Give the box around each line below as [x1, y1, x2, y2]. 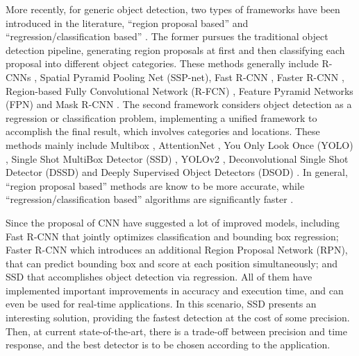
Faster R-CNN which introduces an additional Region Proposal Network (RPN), [6, 242, 348, 257]
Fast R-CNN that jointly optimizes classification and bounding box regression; [6, 229, 339, 243]
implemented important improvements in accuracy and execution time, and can [6, 283, 344, 297]
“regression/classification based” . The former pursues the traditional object [6, 29, 328, 44]
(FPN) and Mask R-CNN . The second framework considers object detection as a [6, 97, 352, 112]
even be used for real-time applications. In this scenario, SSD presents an [6, 296, 317, 311]
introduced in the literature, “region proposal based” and [6, 15, 249, 30]
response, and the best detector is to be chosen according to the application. [6, 337, 331, 352]
